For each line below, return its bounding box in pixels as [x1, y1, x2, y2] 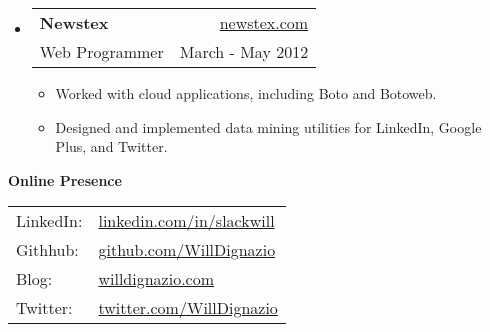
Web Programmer [39, 40, 164, 63]
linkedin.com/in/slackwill [98, 209, 275, 233]
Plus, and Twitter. [55, 136, 168, 157]
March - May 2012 [179, 40, 309, 63]
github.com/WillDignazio [98, 238, 276, 262]
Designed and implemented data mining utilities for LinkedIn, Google [55, 116, 482, 137]
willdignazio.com [98, 267, 215, 291]
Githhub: [16, 238, 79, 262]
